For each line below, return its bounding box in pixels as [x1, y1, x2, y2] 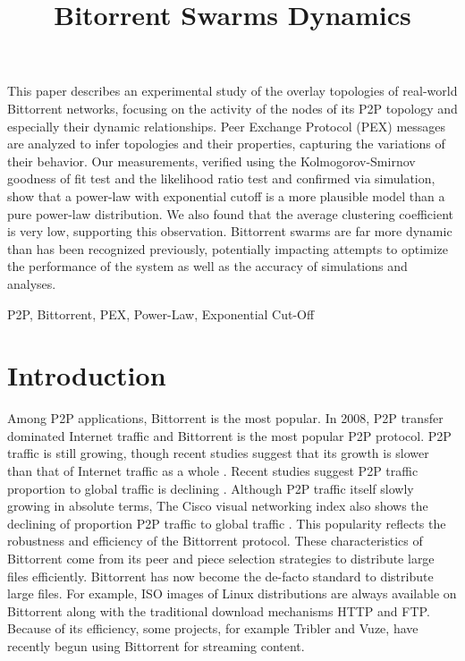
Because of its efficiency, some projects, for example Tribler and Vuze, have [7, 619, 418, 638]
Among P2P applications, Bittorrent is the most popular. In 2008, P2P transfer [7, 409, 444, 428]
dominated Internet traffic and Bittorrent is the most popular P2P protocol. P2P [7, 426, 452, 445]
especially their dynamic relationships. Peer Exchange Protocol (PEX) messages [7, 116, 446, 135]
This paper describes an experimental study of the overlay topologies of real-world [7, 81, 458, 100]
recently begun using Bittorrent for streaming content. [7, 636, 305, 655]
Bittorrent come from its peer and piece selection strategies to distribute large [7, 548, 435, 567]
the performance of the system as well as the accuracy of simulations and [7, 257, 408, 275]
